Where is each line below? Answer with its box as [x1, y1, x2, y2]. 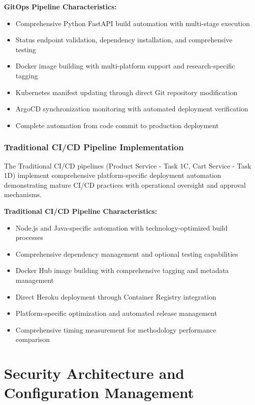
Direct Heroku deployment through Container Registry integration [15, 291, 216, 302]
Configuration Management [4, 382, 194, 403]
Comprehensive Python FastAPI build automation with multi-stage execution [15, 18, 250, 28]
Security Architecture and [4, 363, 185, 383]
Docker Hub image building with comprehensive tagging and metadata [15, 265, 229, 275]
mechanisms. [4, 189, 42, 200]
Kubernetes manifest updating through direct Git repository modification [15, 87, 237, 97]
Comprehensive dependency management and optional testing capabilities [15, 248, 238, 259]
